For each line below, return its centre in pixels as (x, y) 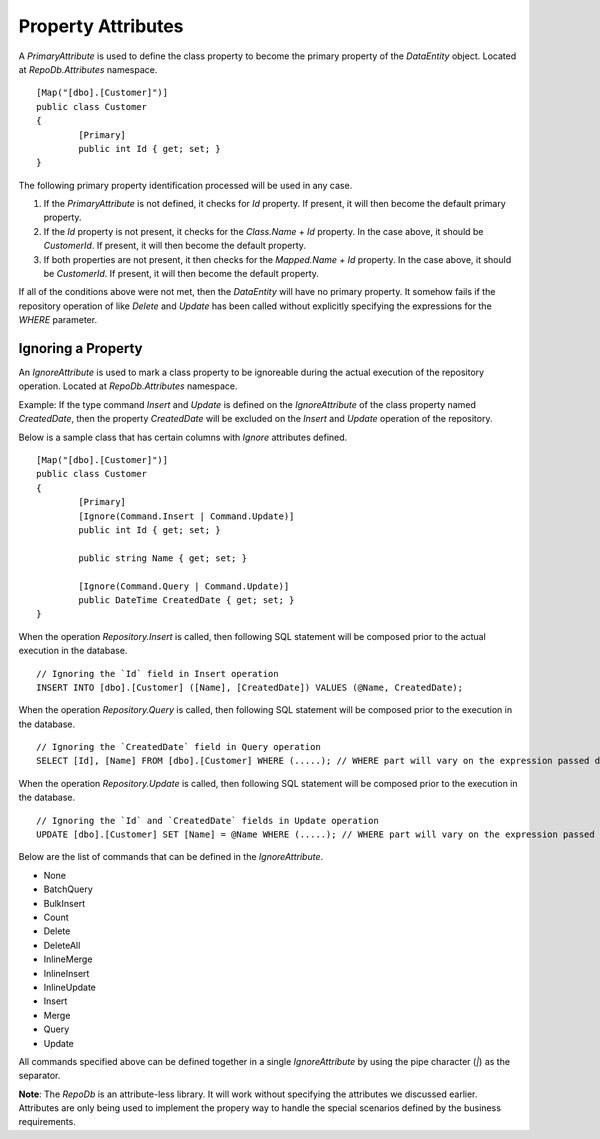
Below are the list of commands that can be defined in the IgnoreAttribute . (171, 857)
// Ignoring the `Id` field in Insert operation (157, 673)
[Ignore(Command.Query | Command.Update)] (184, 586)
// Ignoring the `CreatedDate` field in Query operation (179, 747)
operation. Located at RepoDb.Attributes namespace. (128, 386)
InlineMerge (68, 959)
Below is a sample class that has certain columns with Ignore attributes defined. (183, 437)
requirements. (47, 1122)
